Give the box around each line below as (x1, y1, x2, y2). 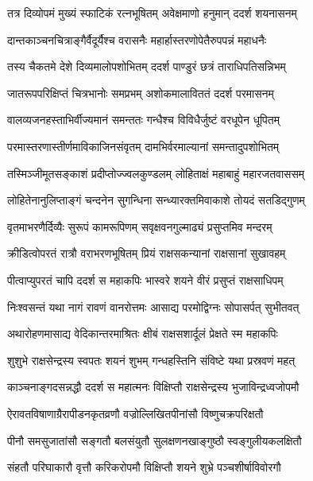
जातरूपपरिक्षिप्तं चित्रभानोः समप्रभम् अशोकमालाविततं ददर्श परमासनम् (7, 84, 274, 101)
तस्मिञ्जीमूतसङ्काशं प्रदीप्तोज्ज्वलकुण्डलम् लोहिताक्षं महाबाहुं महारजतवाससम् (7, 165, 305, 181)
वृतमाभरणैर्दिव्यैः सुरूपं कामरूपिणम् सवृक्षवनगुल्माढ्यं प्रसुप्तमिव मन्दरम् (7, 218, 272, 235)
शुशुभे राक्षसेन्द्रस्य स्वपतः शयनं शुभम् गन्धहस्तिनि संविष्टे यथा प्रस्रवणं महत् (7, 351, 296, 368)
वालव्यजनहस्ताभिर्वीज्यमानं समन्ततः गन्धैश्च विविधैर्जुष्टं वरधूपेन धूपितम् (7, 111, 280, 128)
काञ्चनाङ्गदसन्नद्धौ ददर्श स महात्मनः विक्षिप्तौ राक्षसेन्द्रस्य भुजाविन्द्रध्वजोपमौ (7, 378, 299, 395)
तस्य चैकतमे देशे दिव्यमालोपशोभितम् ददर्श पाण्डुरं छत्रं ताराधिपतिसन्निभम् (7, 58, 286, 75)
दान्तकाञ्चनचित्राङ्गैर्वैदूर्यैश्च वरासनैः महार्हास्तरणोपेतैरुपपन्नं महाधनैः (7, 31, 267, 48)
